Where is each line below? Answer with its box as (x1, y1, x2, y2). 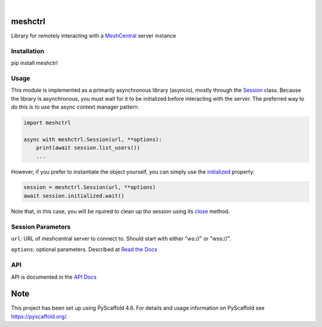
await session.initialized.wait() (23, 192, 125, 199)
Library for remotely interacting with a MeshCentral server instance (11, 32, 177, 39)
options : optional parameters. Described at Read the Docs (11, 246, 157, 253)
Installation (11, 47, 45, 55)
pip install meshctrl (11, 60, 58, 67)
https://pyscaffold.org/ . (11, 313, 68, 320)
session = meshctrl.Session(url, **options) (23, 184, 156, 191)
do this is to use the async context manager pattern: (11, 103, 140, 110)
